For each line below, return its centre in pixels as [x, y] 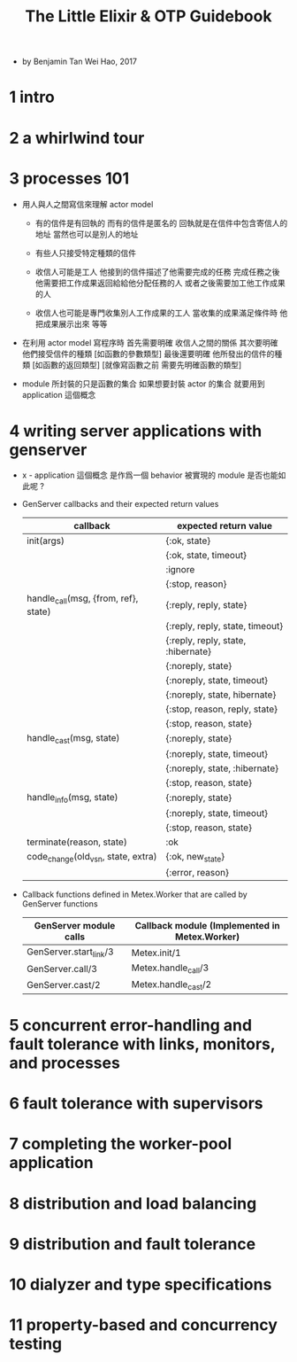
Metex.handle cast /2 [171, 985]
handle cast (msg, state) [73, 738]
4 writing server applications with [136, 431]
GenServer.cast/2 [63, 985]
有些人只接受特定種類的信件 [86, 253]
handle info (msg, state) [72, 798]
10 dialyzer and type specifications [141, 1284]
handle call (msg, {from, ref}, [82, 599]
